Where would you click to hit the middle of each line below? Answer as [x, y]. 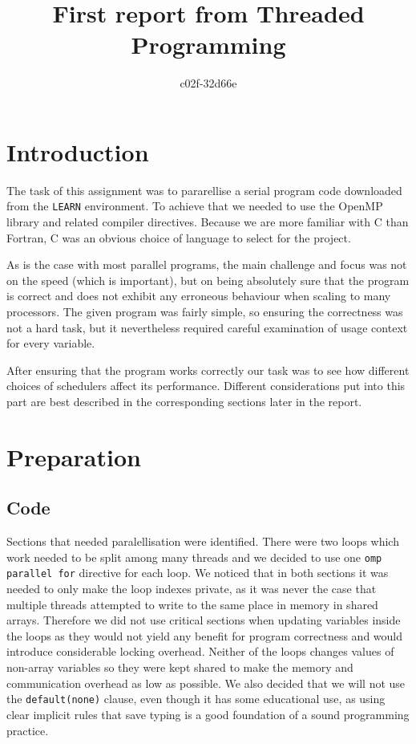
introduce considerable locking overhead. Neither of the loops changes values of [200, 651]
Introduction [78, 151]
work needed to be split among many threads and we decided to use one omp [194, 557]
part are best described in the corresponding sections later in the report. [184, 402]
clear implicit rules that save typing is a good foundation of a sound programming [208, 714]
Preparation [74, 456]
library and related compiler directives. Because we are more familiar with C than [208, 222]
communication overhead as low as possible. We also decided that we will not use [206, 683]
